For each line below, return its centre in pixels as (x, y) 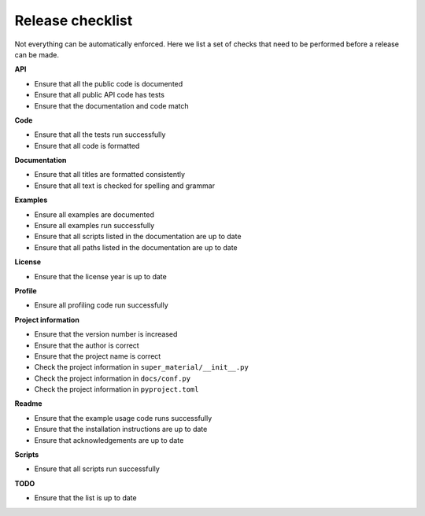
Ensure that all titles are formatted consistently (109, 175)
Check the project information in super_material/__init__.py (142, 367)
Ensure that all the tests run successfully (100, 135)
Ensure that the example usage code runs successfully (123, 418)
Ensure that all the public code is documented (109, 83)
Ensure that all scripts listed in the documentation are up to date (138, 237)
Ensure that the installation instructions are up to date (121, 429)
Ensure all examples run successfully (94, 226)
